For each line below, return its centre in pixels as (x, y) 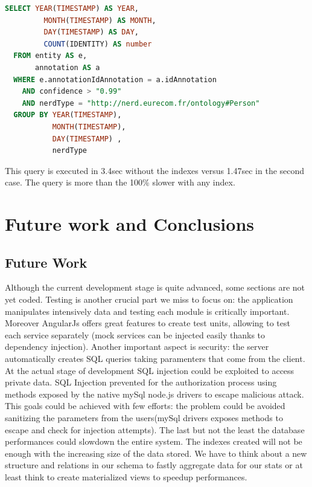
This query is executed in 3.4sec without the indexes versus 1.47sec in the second (155, 170)
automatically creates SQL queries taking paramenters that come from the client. (155, 359)
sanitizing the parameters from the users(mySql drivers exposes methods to (144, 418)
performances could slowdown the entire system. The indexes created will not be (154, 441)
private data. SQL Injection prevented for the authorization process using (141, 382)
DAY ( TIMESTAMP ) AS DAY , (91, 32)
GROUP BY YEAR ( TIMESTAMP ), (68, 115)
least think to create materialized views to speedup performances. (126, 476)
